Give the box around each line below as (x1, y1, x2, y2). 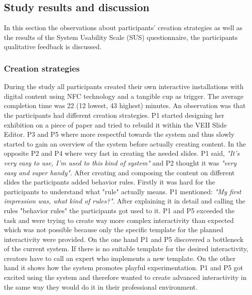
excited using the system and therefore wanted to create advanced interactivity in (4, 272, 247, 282)
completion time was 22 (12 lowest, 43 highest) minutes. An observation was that (4, 100, 246, 111)
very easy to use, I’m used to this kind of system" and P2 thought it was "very (4, 157, 237, 167)
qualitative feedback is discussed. (4, 41, 101, 52)
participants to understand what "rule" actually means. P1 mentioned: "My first (4, 186, 241, 196)
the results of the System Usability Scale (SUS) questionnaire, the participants (4, 32, 238, 42)
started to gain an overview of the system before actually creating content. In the (4, 138, 246, 148)
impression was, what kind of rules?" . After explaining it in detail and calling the (4, 196, 245, 206)
